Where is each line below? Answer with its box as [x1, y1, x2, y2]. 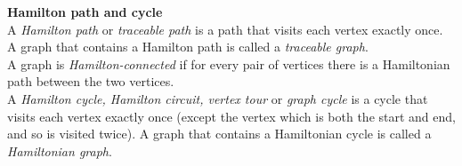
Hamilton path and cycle [7, 3, 163, 20]
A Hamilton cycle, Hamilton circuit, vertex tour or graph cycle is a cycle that [7, 89, 428, 107]
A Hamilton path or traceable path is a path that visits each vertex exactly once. [7, 20, 443, 38]
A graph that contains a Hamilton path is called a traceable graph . [7, 37, 369, 56]
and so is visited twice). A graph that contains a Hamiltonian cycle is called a [7, 124, 432, 143]
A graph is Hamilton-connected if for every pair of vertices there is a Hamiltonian [7, 54, 450, 73]
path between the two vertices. [7, 72, 174, 91]
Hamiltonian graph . [7, 141, 112, 160]
